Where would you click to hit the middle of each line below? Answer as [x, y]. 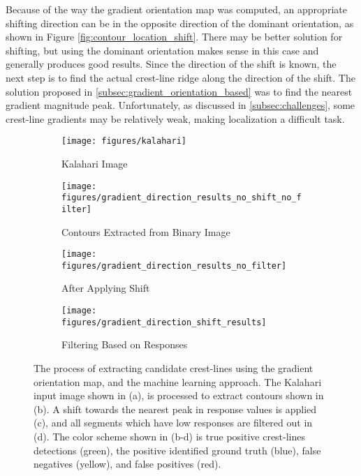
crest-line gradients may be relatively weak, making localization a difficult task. [175, 118]
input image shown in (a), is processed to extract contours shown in [179, 395]
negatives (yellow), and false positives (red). [127, 464]
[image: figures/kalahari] [124, 141]
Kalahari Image [95, 163]
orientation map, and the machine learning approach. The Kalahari [178, 381]
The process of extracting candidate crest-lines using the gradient [174, 367]
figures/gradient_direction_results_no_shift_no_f [182, 198]
